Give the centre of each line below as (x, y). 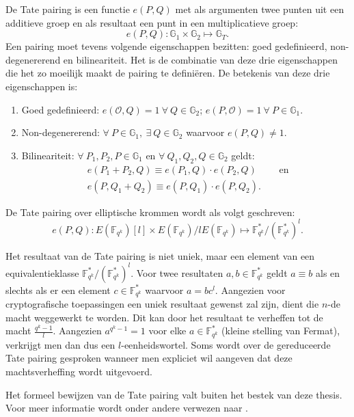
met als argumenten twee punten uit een (260, 9)
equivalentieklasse (42, 272)
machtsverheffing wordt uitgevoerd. (79, 372)
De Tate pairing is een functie (68, 9)
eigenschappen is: (42, 86)
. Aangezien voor (250, 290)
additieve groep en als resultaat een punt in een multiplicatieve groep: (152, 22)
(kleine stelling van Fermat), (281, 331)
